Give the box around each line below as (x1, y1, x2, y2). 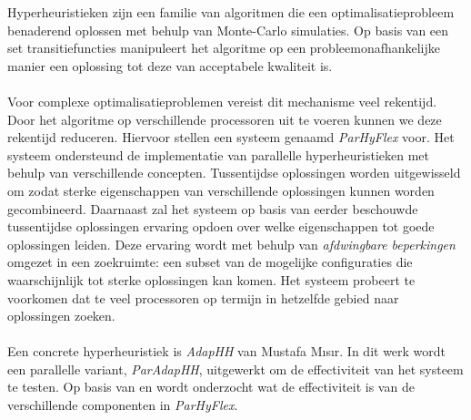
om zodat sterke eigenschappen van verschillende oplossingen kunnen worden (7, 180, 435, 200)
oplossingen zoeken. (7, 306, 115, 325)
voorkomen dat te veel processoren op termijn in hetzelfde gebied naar (7, 288, 399, 307)
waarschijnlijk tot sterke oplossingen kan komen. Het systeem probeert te (7, 270, 416, 289)
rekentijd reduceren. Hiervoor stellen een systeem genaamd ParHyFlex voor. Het (7, 128, 455, 147)
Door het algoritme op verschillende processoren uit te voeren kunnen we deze (7, 109, 442, 128)
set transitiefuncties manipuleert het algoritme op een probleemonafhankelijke (7, 38, 441, 57)
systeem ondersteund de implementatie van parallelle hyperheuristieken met (7, 145, 430, 164)
